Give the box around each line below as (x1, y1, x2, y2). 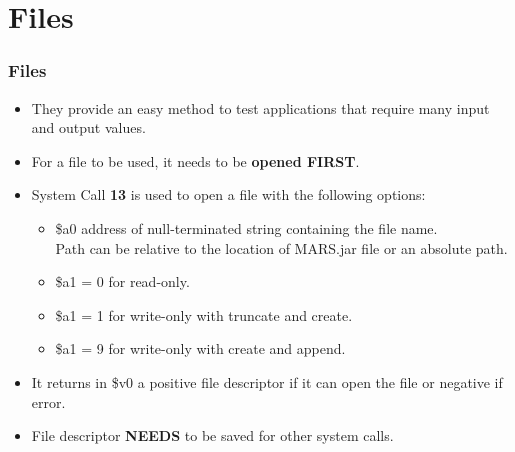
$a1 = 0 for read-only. (55, 271, 190, 292)
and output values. (31, 117, 146, 138)
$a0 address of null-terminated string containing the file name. (55, 217, 438, 238)
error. (31, 391, 66, 412)
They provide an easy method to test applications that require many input (31, 97, 490, 118)
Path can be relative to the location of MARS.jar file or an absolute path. (55, 237, 508, 258)
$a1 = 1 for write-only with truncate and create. (55, 304, 353, 325)
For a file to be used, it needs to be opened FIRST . (31, 150, 360, 171)
